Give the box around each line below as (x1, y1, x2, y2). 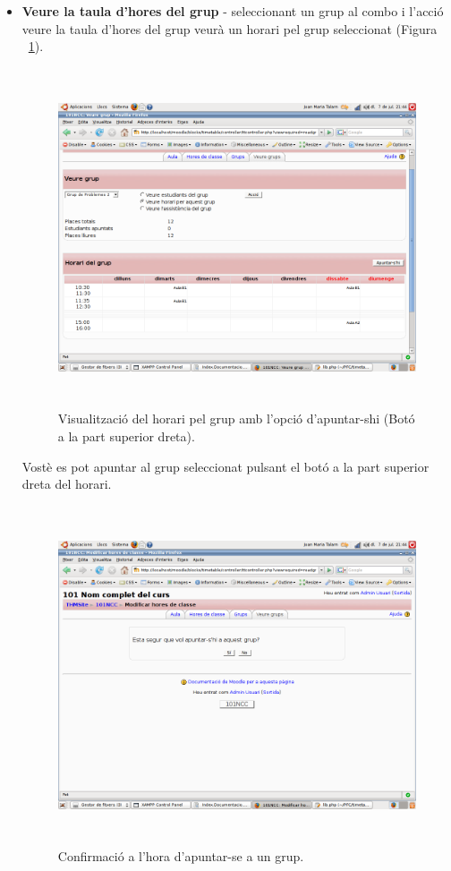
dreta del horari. (21, 474, 112, 493)
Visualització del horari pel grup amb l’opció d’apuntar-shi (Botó (57, 409, 415, 428)
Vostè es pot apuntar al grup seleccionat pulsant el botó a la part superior (21, 457, 430, 475)
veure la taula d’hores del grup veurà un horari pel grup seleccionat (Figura (21, 19, 438, 38)
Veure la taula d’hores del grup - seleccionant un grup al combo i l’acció (21, 2, 444, 20)
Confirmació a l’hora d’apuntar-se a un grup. (57, 847, 304, 866)
